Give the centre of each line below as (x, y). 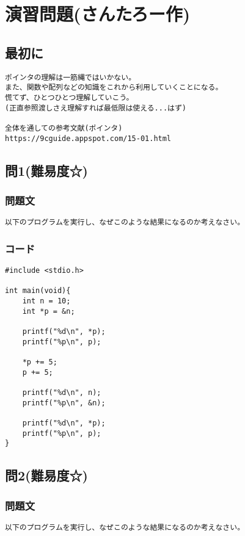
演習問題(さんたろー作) (98, 14)
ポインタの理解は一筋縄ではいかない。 (71, 77)
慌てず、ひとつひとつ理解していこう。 (69, 97)
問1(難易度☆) (46, 170)
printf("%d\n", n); (62, 392)
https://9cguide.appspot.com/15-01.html (88, 138)
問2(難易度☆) (46, 475)
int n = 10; (46, 301)
